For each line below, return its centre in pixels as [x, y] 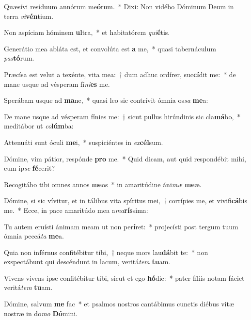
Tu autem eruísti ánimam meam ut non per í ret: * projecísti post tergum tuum [121, 226]
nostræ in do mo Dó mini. [41, 313]
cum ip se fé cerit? [30, 168]
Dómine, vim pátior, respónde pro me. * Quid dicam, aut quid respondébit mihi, [125, 158]
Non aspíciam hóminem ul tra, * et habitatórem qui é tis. [87, 32]
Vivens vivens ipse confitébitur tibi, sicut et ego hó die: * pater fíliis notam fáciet [124, 278]
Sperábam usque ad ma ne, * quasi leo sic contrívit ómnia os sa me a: [106, 100]
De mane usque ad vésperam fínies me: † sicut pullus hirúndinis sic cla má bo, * [122, 116]
